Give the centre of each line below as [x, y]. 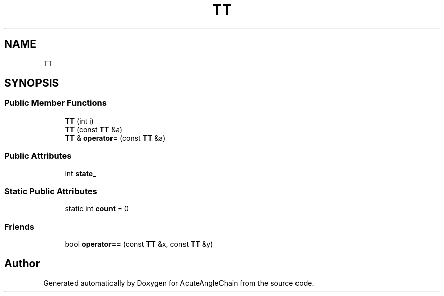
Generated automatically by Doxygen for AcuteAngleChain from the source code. [179, 283]
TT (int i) [79, 121]
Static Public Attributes [51, 191]
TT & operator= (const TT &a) [115, 138]
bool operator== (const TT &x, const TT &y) [139, 244]
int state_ [81, 173]
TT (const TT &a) [94, 129]
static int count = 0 [97, 209]
